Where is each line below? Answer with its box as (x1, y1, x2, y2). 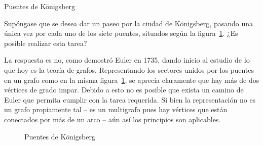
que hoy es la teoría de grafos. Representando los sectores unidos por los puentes (4, 64, 254, 75)
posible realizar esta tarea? (4, 37, 87, 48)
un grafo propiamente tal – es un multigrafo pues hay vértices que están (4, 104, 228, 115)
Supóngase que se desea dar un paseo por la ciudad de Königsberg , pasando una (4, 18, 253, 28)
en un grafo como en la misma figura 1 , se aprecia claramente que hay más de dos (4, 74, 259, 85)
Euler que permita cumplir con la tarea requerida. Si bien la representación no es (4, 94, 256, 105)
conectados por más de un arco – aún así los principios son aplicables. (4, 114, 221, 124)
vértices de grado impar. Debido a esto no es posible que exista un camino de (4, 84, 244, 95)
